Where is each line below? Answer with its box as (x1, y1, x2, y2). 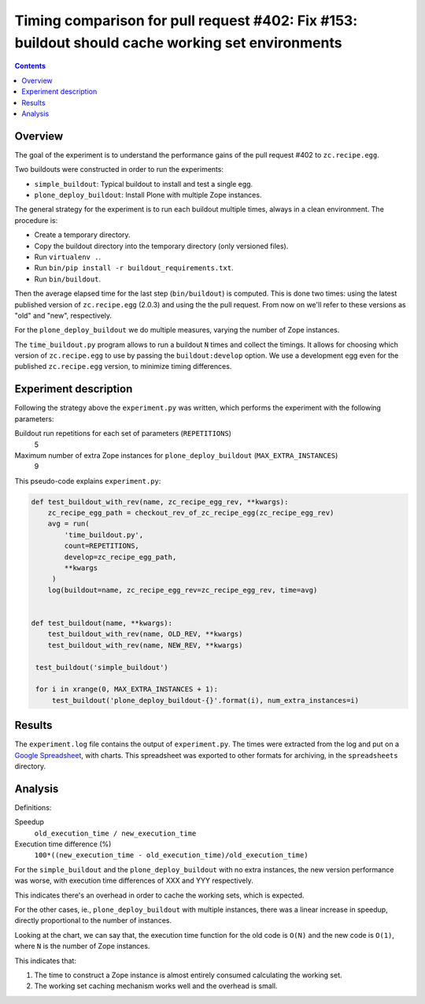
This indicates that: (14, 956, 76, 965)
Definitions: (14, 802, 52, 812)
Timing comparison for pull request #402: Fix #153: (14, 12, 358, 29)
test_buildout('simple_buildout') (35, 663, 168, 671)
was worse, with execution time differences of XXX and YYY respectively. (14, 876, 253, 886)
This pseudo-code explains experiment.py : (14, 476, 161, 485)
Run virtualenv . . (34, 252, 102, 262)
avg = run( (47, 519, 90, 528)
